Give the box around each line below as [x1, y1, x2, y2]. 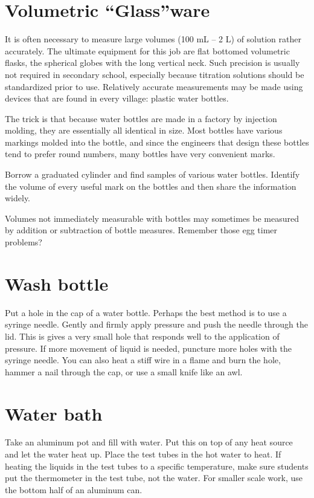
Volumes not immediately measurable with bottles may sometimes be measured [5, 212, 299, 224]
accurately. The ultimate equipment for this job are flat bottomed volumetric [5, 44, 290, 57]
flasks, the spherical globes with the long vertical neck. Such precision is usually [5, 56, 300, 69]
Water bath [5, 401, 103, 425]
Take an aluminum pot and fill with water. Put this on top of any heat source [5, 436, 293, 448]
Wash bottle [5, 271, 109, 296]
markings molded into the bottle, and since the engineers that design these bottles [5, 135, 309, 148]
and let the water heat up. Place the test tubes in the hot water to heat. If [5, 448, 281, 461]
